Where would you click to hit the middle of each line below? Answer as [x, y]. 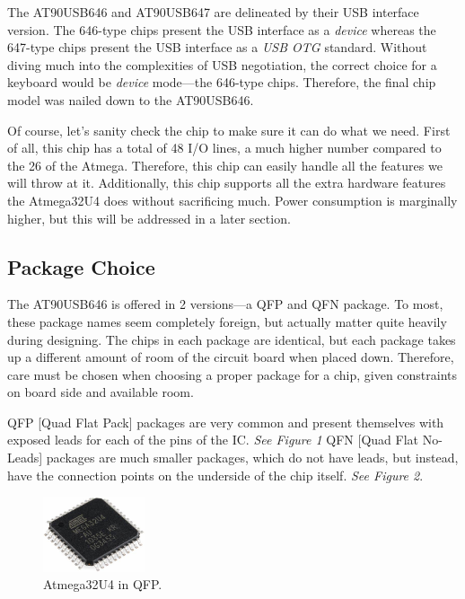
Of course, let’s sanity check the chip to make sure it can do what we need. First [229, 130]
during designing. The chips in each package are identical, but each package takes [232, 339]
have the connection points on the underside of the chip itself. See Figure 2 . [215, 475]
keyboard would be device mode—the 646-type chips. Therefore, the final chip [222, 82]
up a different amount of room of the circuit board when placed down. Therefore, [231, 357]
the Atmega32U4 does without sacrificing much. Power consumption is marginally [232, 200]
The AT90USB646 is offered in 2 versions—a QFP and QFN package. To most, [225, 304]
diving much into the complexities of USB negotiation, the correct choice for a [222, 64]
